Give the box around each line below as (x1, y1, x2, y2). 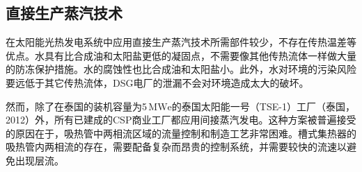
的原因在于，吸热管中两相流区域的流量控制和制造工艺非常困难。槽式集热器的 (6, 126, 356, 140)
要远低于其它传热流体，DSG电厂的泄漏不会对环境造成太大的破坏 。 (6, 75, 309, 89)
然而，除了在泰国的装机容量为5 (6, 98, 147, 113)
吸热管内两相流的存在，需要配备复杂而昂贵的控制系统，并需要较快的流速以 (6, 139, 347, 154)
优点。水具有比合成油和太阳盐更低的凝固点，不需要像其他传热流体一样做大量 (6, 48, 356, 62)
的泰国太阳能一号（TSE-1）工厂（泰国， (171, 98, 355, 113)
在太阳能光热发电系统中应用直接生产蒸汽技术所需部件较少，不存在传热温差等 (6, 35, 356, 49)
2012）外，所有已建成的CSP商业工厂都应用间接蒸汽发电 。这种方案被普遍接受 (6, 112, 356, 127)
